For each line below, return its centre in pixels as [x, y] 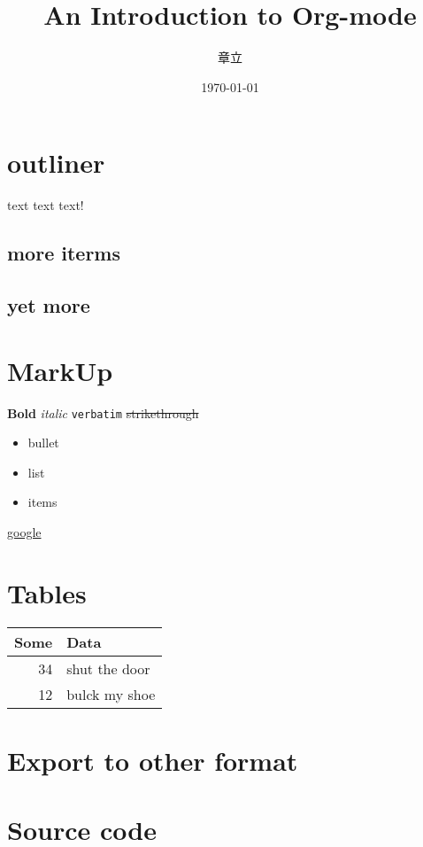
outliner [56, 163]
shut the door [108, 668]
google [24, 531]
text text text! [46, 205]
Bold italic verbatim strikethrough [103, 412]
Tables [47, 592]
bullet [43, 443]
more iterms [64, 253]
